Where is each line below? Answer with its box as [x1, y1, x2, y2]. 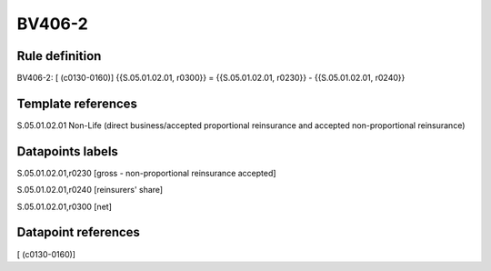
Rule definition [16, 48, 102, 64]
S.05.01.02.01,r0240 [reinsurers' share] [16, 185, 164, 196]
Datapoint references [16, 225, 141, 240]
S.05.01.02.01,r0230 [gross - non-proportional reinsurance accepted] [16, 167, 276, 178]
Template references [16, 95, 138, 111]
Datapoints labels [16, 144, 118, 159]
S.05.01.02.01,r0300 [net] [16, 201, 113, 212]
